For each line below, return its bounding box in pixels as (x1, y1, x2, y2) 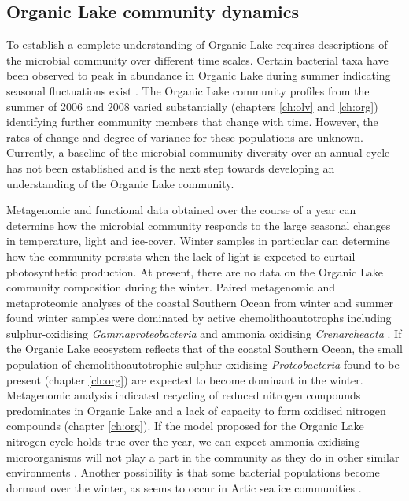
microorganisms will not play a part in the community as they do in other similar (6, 448, 400, 465)
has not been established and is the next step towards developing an (6, 159, 335, 176)
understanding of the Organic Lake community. (6, 175, 234, 191)
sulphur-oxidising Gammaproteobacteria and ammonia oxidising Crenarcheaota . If (6, 325, 402, 341)
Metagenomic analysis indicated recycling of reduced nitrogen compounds (6, 387, 361, 403)
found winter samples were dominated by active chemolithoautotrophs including (6, 310, 392, 326)
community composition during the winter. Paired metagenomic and (6, 279, 336, 295)
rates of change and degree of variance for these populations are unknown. (6, 128, 363, 145)
